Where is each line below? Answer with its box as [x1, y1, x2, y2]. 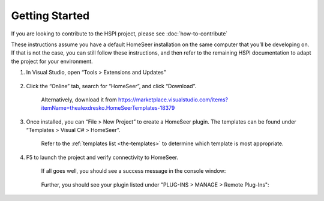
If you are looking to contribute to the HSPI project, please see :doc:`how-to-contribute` [11, 30, 228, 37]
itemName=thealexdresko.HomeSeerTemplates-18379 [41, 104, 175, 112]
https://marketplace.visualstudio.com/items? [118, 96, 228, 103]
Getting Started [11, 9, 90, 22]
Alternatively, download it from [41, 96, 117, 103]
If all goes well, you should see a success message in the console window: [41, 167, 226, 175]
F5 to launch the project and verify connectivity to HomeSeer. [26, 154, 179, 161]
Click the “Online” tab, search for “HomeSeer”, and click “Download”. [26, 82, 197, 89]
